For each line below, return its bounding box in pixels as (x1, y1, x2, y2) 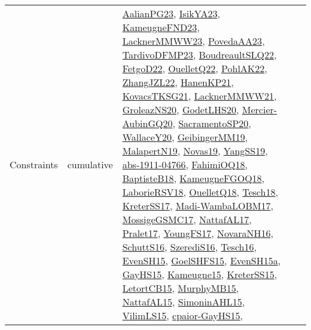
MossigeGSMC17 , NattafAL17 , (122, 212, 252, 226)
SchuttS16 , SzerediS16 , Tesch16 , (122, 240, 257, 254)
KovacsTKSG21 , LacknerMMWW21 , (122, 89, 277, 103)
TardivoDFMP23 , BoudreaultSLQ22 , (122, 48, 277, 61)
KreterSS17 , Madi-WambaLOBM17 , (122, 199, 273, 212)
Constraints (10, 158, 58, 171)
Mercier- (242, 103, 278, 116)
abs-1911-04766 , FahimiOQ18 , (122, 158, 248, 171)
